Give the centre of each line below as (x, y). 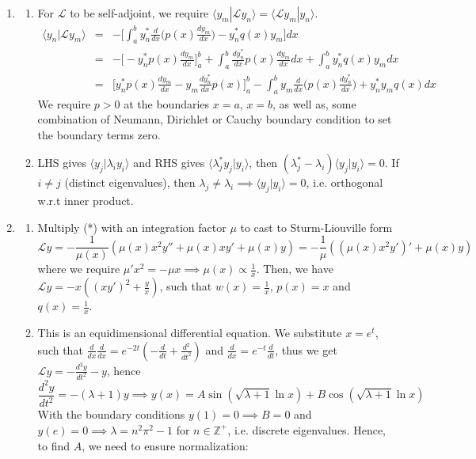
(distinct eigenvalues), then (130, 182)
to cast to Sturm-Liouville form (316, 227)
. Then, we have (295, 269)
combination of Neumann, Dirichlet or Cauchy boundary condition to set (215, 119)
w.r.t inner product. (86, 201)
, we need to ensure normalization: (165, 445)
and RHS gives (169, 163)
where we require (79, 269)
